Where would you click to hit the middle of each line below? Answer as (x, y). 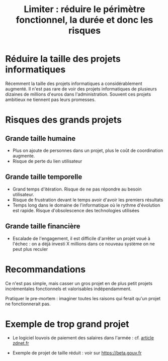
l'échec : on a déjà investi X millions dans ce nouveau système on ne (83, 244)
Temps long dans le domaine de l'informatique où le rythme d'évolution (86, 205)
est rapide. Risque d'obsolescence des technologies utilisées (76, 210)
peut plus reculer (30, 249)
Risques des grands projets (64, 120)
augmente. (24, 156)
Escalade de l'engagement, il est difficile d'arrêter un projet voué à (81, 238)
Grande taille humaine (40, 139)
